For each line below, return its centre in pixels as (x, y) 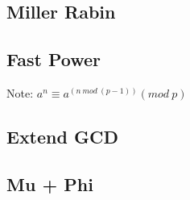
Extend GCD (62, 136)
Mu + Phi (50, 183)
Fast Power (54, 59)
